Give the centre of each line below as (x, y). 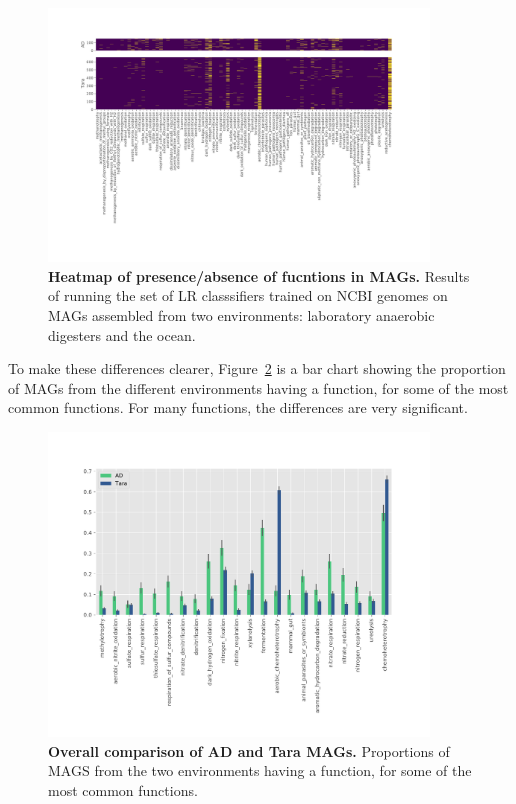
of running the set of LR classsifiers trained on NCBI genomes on (248, 295)
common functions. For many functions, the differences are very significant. (238, 407)
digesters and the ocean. (122, 334)
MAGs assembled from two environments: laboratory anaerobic (241, 314)
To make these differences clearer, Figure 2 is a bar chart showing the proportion (257, 368)
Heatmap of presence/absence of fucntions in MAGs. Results (259, 275)
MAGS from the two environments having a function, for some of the (260, 770)
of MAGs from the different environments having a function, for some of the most (258, 387)
